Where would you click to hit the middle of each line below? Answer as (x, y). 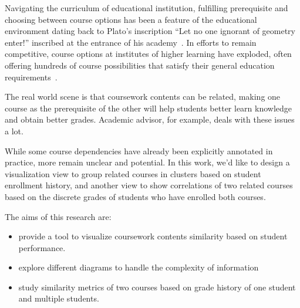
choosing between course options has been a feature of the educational (131, 19)
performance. (42, 247)
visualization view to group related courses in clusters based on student (133, 173)
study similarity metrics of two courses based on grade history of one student (157, 287)
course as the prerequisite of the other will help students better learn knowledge (149, 108)
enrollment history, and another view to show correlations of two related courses (149, 185)
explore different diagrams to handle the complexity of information (139, 267)
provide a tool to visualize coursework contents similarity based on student (153, 236)
